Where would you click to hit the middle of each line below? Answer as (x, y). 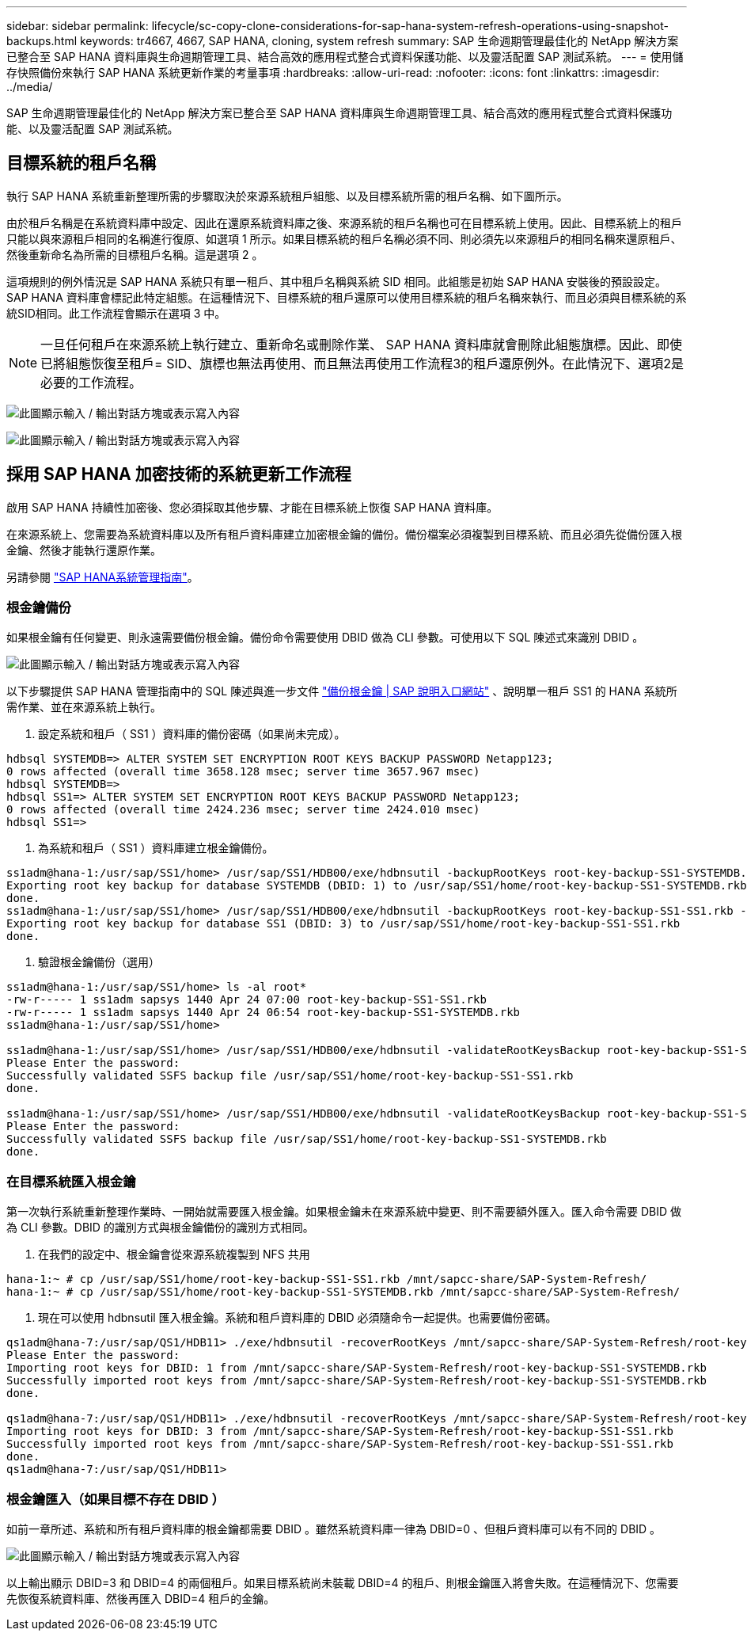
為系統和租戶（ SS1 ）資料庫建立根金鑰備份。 (156, 848)
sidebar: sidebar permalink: (78, 26)
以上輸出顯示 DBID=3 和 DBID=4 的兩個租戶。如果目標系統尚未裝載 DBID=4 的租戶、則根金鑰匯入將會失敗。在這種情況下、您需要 (343, 1582)
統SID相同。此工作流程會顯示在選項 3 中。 (116, 313)
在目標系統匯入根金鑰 (71, 1181)
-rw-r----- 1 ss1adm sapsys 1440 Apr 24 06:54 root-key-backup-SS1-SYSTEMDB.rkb (264, 1013)
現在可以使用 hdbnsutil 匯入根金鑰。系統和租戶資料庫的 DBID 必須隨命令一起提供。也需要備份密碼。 (298, 1318)
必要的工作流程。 (91, 382)
